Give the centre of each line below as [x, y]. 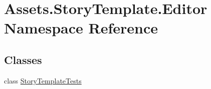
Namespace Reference [81, 28]
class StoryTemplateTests [43, 80]
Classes [23, 59]
